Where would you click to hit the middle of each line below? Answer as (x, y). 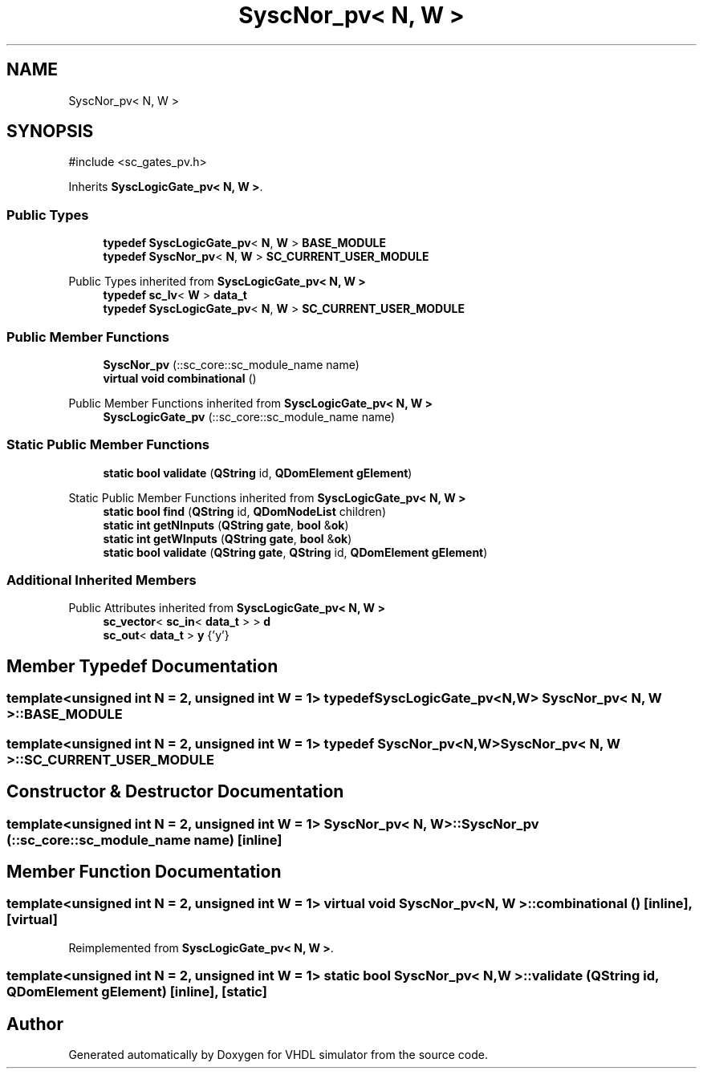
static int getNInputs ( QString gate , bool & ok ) (226, 525)
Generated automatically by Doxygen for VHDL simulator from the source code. (278, 1054)
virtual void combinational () (180, 378)
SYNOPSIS (50, 132)
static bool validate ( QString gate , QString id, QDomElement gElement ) (295, 552)
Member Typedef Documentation (142, 666)
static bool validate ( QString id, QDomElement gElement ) (258, 473)
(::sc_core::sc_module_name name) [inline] (144, 840)
